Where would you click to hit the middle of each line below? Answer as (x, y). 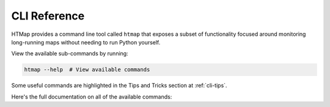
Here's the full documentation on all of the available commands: (92, 97)
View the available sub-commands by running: (70, 53)
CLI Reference (48, 16)
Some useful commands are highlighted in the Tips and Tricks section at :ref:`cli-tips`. (119, 86)
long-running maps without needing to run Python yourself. (86, 42)
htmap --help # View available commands (87, 70)
